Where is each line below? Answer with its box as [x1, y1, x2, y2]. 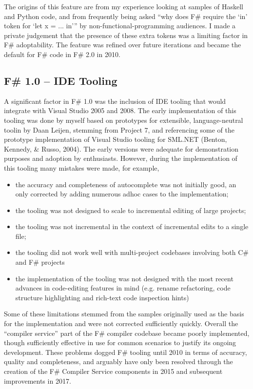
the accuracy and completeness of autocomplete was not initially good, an [15, 179, 236, 189]
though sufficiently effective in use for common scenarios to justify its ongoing [4, 337, 236, 348]
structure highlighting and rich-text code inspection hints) [15, 292, 189, 302]
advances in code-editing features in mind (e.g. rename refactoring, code [15, 283, 231, 293]
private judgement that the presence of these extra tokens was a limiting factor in [4, 30, 248, 40]
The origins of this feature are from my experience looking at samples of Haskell [4, 1, 243, 11]
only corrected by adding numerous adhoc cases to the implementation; [15, 189, 229, 199]
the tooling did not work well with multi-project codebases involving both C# [15, 247, 249, 257]
